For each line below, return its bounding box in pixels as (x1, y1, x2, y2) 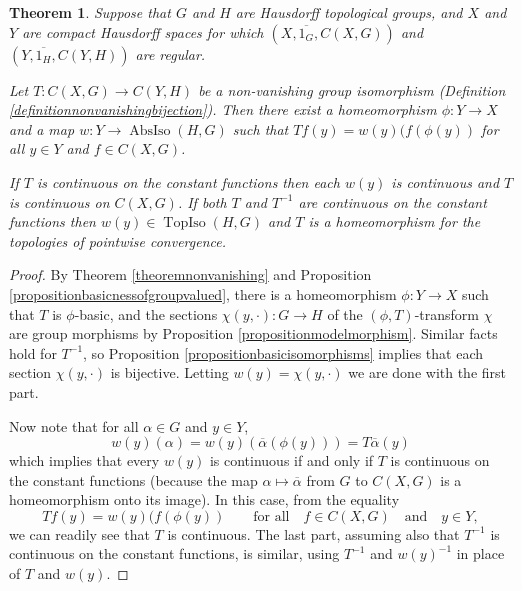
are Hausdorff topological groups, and (235, 2, 463, 22)
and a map (9, 118, 75, 139)
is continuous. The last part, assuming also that (167, 523, 460, 544)
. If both (177, 191, 227, 212)
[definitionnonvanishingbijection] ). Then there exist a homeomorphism (9, 99, 437, 120)
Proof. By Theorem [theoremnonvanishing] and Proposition (9, 264, 372, 285)
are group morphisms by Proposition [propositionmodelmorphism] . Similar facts (9, 323, 498, 344)
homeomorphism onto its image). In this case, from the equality (9, 489, 400, 510)
